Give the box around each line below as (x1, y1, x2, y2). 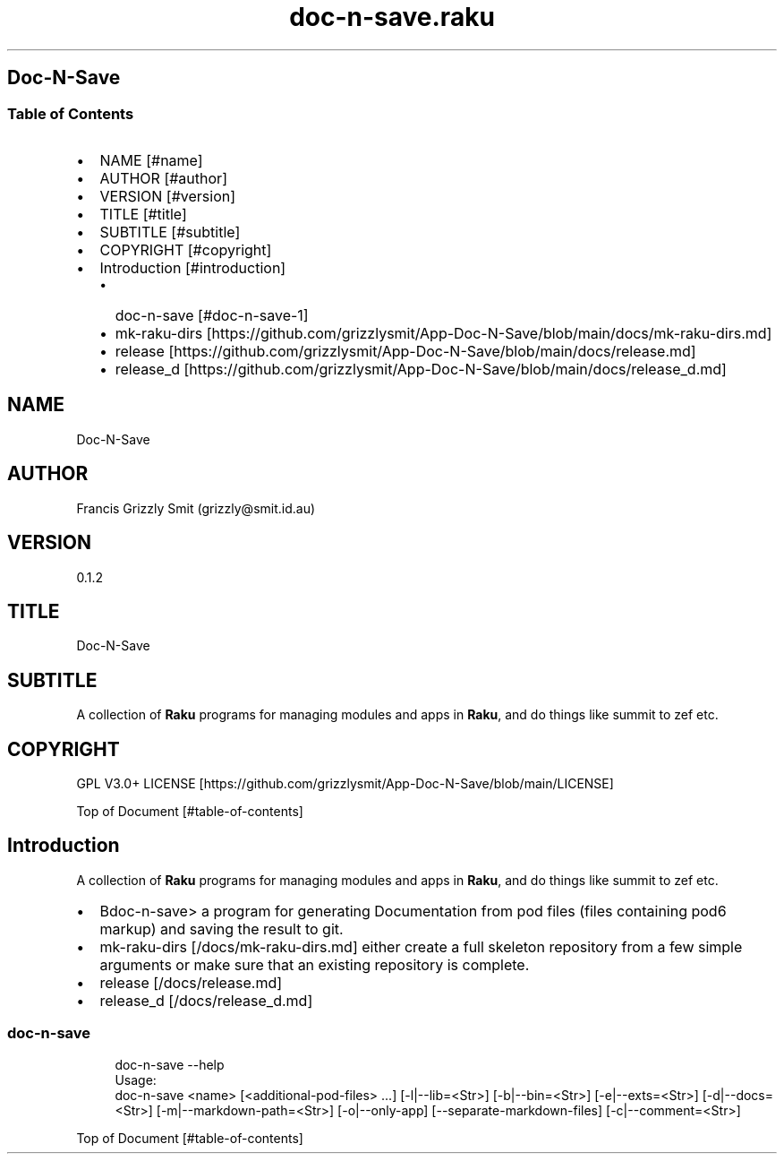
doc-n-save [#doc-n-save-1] (115, 305, 309, 324)
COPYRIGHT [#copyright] (99, 240, 272, 259)
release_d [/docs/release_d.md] (99, 991, 313, 1010)
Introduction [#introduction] (99, 258, 286, 277)
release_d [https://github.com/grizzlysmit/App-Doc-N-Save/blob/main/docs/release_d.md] (115, 359, 727, 378)
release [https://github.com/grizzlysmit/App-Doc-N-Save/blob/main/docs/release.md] (115, 341, 696, 360)
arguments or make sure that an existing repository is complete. (99, 955, 530, 974)
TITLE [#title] (99, 204, 187, 223)
